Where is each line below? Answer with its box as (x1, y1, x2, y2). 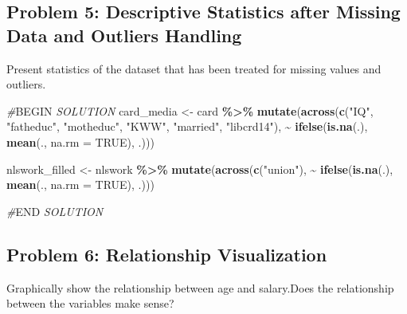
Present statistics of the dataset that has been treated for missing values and (6, 60, 382, 77)
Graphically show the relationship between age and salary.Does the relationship (6, 279, 394, 296)
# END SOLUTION (6, 202, 104, 219)
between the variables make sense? (6, 295, 174, 312)
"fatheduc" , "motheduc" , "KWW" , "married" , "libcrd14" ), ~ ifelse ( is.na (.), (6, 118, 368, 135)
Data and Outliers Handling (6, 22, 242, 47)
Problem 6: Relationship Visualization (6, 241, 327, 266)
